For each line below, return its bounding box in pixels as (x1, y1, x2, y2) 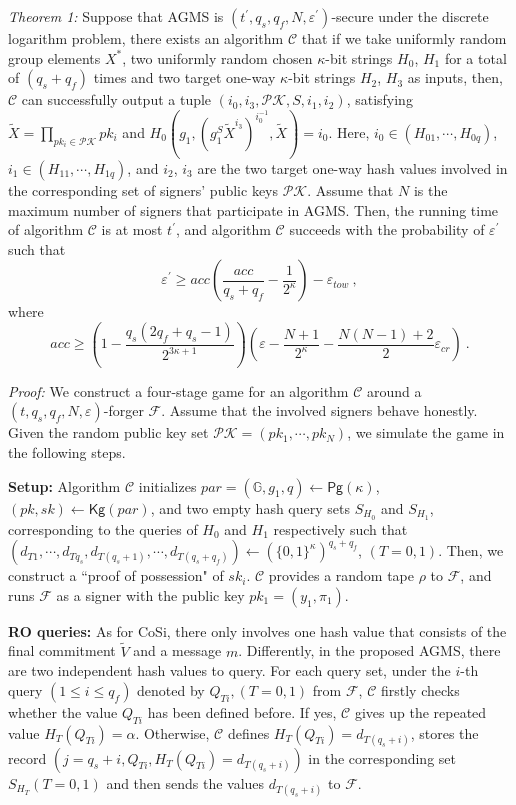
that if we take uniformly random (301, 28, 507, 48)
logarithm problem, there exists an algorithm (8, 28, 284, 48)
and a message (133, 640, 222, 661)
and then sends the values (106, 772, 265, 793)
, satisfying (346, 89, 413, 110)
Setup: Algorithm (8, 475, 121, 496)
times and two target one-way (93, 67, 276, 88)
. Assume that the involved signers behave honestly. (161, 400, 478, 421)
